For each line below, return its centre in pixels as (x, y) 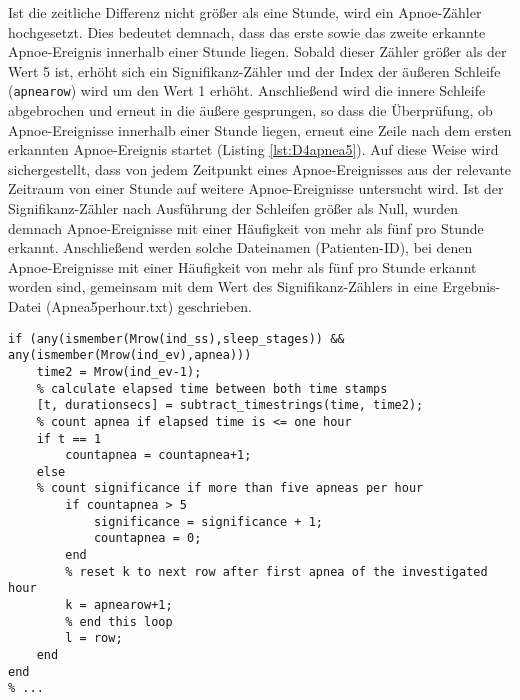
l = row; (94, 638)
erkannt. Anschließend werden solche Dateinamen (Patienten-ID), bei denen (240, 247)
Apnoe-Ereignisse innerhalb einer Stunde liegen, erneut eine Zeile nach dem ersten (260, 129)
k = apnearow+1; (119, 605)
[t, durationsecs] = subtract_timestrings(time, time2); (230, 405)
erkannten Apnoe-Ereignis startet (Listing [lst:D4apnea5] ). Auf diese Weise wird (253, 149)
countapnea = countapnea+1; (158, 455)
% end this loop (119, 621)
